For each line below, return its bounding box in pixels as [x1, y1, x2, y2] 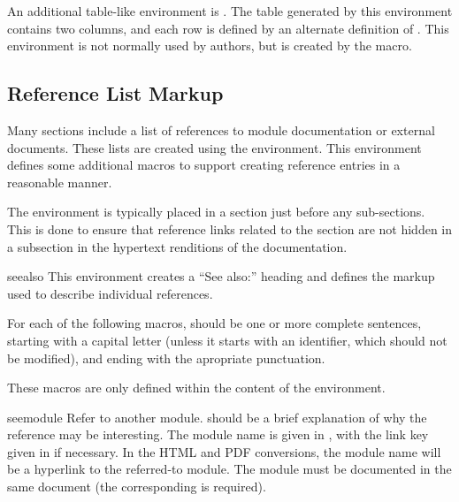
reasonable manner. [7, 172, 112, 191]
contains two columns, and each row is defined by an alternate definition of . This [7, 19, 449, 37]
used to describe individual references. [7, 284, 213, 302]
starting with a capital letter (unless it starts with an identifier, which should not [7, 331, 448, 349]
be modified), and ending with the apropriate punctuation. [7, 348, 325, 367]
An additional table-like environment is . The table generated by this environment [7, 2, 453, 19]
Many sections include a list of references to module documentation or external [7, 120, 435, 139]
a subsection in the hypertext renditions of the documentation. [7, 237, 348, 255]
